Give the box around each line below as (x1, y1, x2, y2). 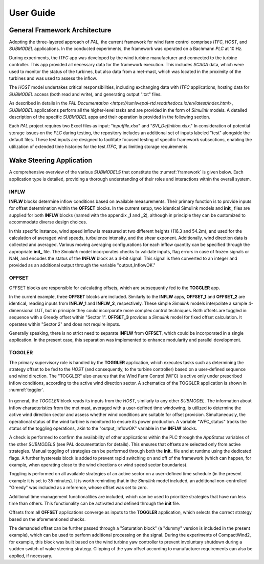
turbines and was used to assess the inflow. (9, 75, 97, 81)
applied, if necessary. (9, 553, 53, 559)
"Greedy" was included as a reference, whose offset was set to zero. (9, 485, 148, 490)
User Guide (9, 7, 56, 18)
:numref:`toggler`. (9, 387, 45, 393)
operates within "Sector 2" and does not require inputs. (9, 321, 121, 327)
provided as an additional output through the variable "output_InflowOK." (9, 262, 156, 268)
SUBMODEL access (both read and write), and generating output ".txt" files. (9, 91, 162, 97)
